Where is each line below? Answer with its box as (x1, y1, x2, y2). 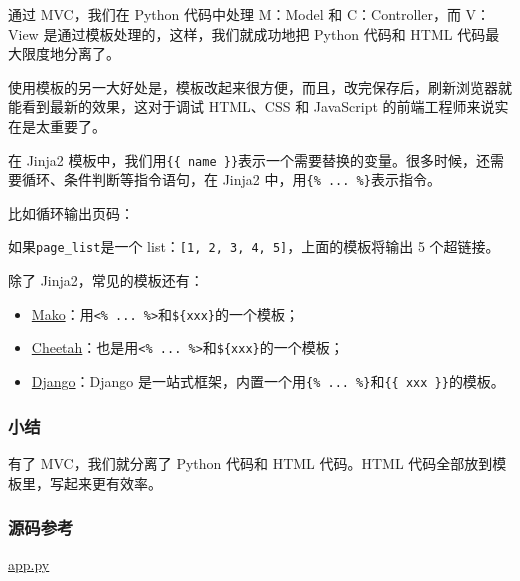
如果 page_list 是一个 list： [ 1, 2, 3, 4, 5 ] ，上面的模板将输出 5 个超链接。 (8, 236, 500, 257)
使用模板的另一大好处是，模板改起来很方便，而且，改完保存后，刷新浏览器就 (8, 76, 512, 97)
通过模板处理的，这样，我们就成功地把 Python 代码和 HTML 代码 (57, 23, 486, 44)
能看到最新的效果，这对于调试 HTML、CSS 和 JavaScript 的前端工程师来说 (8, 96, 495, 117)
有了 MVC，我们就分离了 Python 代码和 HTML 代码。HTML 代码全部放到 (8, 452, 493, 473)
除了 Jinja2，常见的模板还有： (8, 270, 204, 291)
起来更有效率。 (63, 472, 162, 493)
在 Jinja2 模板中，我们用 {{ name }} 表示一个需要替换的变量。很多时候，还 (8, 149, 491, 170)
